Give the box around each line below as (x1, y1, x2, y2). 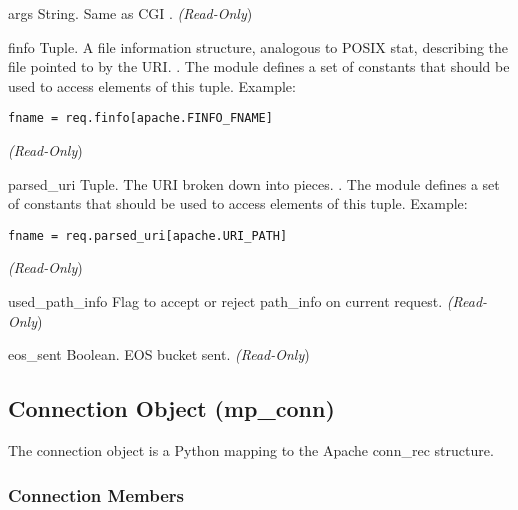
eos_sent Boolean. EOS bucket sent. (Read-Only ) (8, 344, 310, 365)
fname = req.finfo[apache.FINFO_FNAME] (8, 111, 273, 126)
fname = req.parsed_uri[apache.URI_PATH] (8, 228, 288, 243)
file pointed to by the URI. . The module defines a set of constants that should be (8, 56, 510, 77)
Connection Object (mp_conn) (8, 393, 335, 424)
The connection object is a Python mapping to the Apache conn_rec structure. (8, 440, 494, 461)
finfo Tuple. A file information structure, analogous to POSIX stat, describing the (8, 36, 509, 57)
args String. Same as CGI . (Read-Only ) (8, 3, 253, 23)
